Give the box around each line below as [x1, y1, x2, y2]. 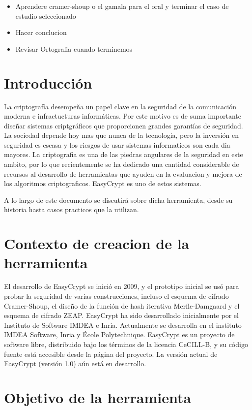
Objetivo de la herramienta [4, 387, 192, 407]
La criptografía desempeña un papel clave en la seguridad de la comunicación [4, 101, 236, 111]
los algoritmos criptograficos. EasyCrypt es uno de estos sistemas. [4, 178, 201, 189]
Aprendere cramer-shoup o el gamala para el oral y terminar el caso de [15, 1, 229, 11]
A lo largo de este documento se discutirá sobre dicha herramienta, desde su [4, 194, 233, 205]
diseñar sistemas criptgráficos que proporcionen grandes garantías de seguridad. [4, 120, 243, 130]
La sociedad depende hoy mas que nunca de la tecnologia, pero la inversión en [4, 130, 239, 140]
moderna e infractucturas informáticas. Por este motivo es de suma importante [4, 111, 242, 121]
